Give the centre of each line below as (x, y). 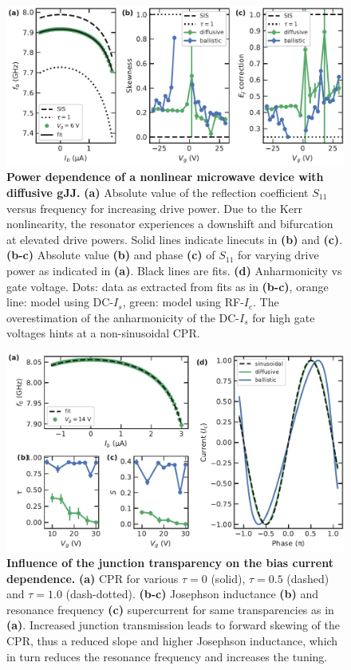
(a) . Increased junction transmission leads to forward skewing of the (174, 625)
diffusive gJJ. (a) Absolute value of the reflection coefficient (158, 192)
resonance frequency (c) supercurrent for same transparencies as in (170, 609)
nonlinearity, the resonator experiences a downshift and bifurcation (170, 224)
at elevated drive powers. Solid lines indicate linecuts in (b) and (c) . (175, 239)
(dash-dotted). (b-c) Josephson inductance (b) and (192, 594)
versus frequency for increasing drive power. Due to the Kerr (154, 208)
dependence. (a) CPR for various (93, 578)
